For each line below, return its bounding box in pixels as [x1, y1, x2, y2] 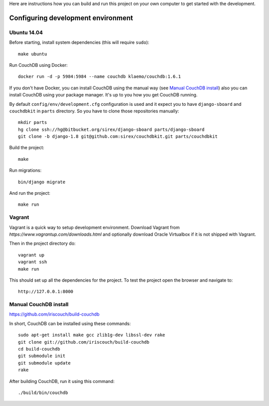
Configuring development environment [9, 13, 133, 22]
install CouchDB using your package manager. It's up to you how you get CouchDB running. [9, 92, 198, 98]
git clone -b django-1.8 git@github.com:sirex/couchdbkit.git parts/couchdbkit [18, 134, 218, 139]
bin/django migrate [18, 179, 66, 185]
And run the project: [9, 190, 51, 196]
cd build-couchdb [18, 346, 60, 352]
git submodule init [18, 353, 66, 359]
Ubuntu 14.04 [9, 29, 43, 36]
